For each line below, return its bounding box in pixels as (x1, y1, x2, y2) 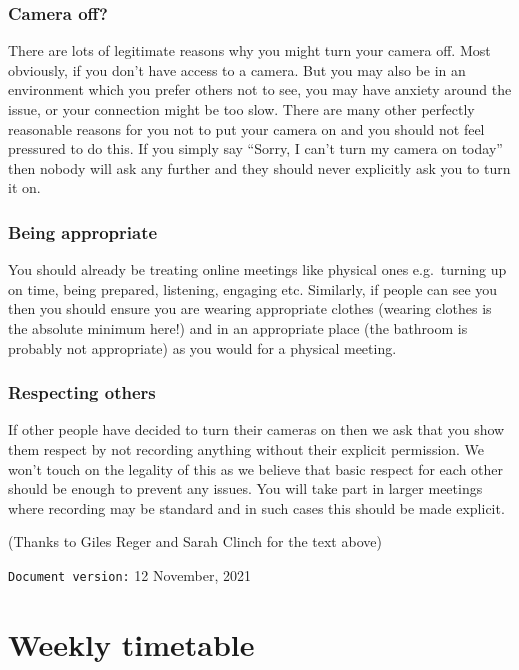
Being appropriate (8, 219, 158, 244)
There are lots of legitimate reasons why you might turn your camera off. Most (8, 40, 491, 61)
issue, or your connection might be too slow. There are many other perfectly (8, 99, 475, 119)
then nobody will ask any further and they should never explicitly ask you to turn (8, 157, 511, 178)
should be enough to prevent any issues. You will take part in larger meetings (8, 478, 483, 499)
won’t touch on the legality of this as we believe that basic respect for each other (8, 458, 504, 479)
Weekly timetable (8, 623, 255, 664)
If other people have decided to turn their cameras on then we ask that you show (8, 419, 505, 440)
